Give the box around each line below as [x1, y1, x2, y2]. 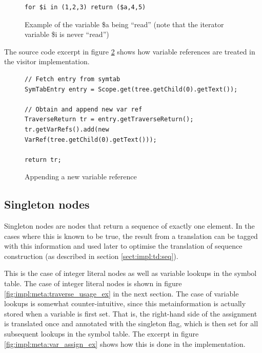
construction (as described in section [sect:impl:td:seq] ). [4, 250, 178, 261]
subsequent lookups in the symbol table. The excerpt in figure [4, 328, 199, 339]
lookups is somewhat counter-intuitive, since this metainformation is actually [4, 298, 246, 309]
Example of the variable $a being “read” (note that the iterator [25, 18, 224, 29]
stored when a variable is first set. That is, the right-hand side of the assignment [4, 308, 257, 319]
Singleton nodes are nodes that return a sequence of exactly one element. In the [4, 220, 255, 231]
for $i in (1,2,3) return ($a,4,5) [25, 4, 146, 11]
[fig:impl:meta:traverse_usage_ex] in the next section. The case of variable [4, 288, 239, 299]
